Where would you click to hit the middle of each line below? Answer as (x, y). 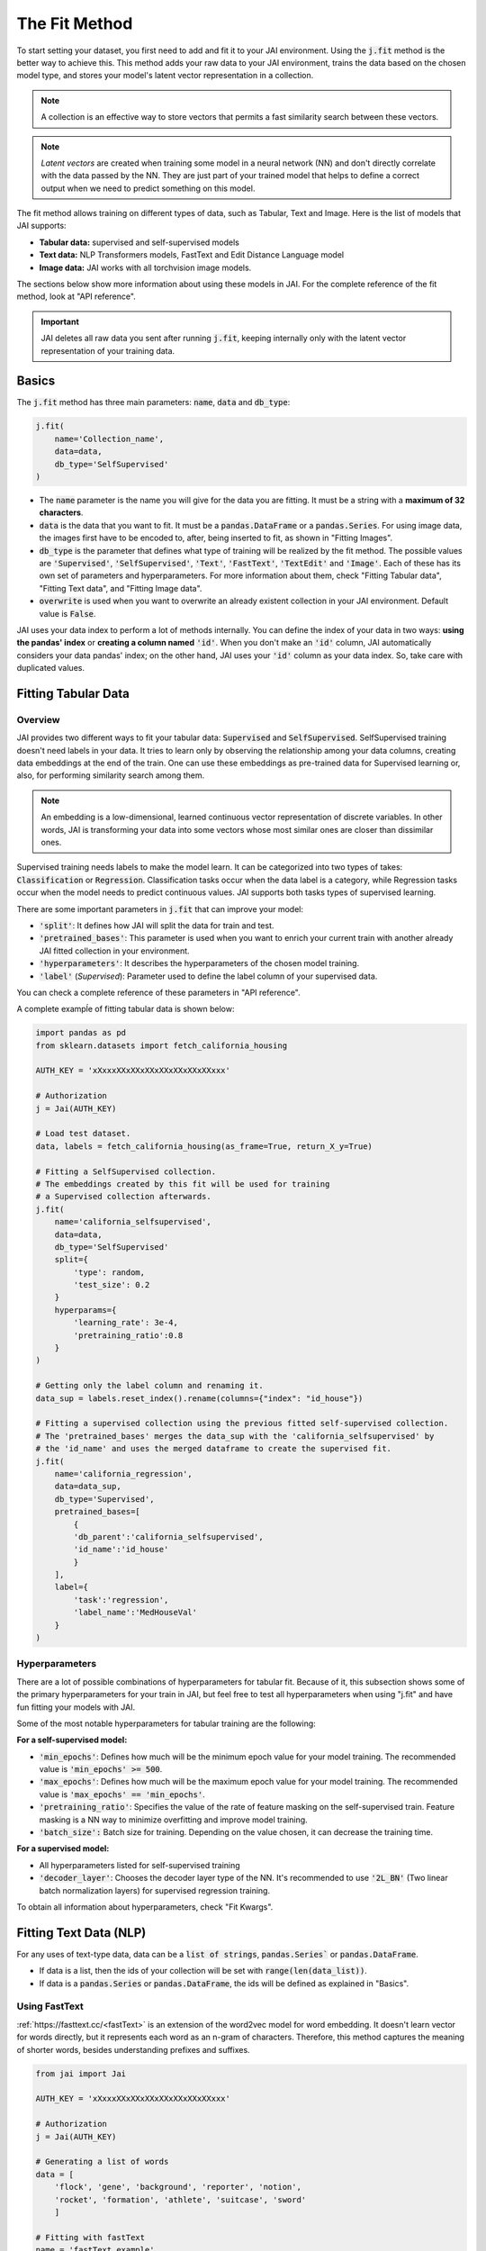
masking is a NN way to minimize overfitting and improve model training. (173, 1820)
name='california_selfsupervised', (133, 1222)
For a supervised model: (63, 1849)
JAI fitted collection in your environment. (114, 951)
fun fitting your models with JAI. (76, 1707)
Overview (38, 719)
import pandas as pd (81, 1033)
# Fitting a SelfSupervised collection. (126, 1171)
